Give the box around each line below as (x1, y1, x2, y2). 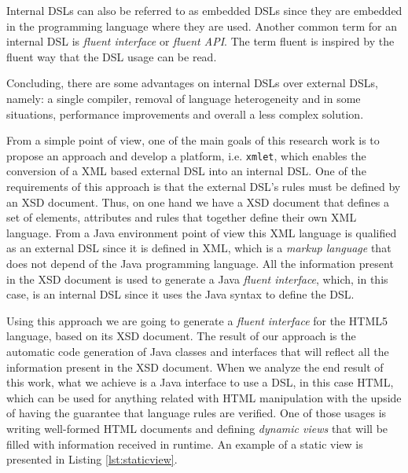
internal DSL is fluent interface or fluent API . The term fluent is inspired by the (6, 33, 395, 49)
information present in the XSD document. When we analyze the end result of (6, 358, 384, 375)
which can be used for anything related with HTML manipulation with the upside (6, 389, 402, 405)
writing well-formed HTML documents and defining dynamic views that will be (6, 420, 388, 436)
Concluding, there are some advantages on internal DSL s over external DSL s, (6, 75, 379, 91)
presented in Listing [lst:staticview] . (6, 451, 178, 467)
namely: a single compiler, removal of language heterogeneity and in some (6, 90, 361, 106)
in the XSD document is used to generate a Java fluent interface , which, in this (6, 270, 388, 287)
